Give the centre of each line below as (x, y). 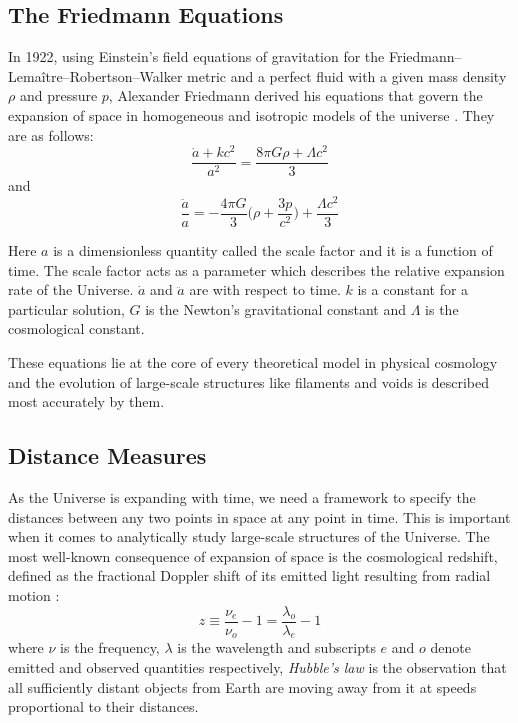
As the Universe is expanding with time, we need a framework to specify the (242, 497)
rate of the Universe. (71, 289)
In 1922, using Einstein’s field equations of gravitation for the (196, 56)
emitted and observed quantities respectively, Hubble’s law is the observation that (257, 667)
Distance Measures (107, 455)
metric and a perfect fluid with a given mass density (347, 75)
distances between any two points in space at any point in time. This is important (259, 516)
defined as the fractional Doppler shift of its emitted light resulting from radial (249, 575)
